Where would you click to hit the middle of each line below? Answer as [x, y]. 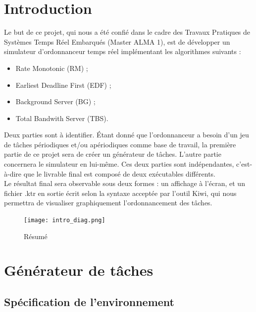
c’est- [244, 164]
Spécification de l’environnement [89, 302]
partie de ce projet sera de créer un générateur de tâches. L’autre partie [113, 154]
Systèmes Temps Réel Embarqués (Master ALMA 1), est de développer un [117, 41]
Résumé [36, 236]
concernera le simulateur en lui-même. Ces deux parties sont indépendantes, [119, 164]
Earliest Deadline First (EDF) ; [63, 85]
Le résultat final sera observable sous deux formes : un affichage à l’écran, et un [125, 183]
